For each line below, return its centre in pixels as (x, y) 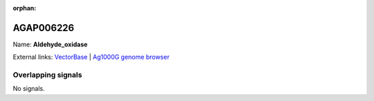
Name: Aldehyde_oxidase (50, 44)
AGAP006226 (44, 28)
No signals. (29, 89)
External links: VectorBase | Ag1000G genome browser (91, 57)
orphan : (25, 8)
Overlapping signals (47, 75)
